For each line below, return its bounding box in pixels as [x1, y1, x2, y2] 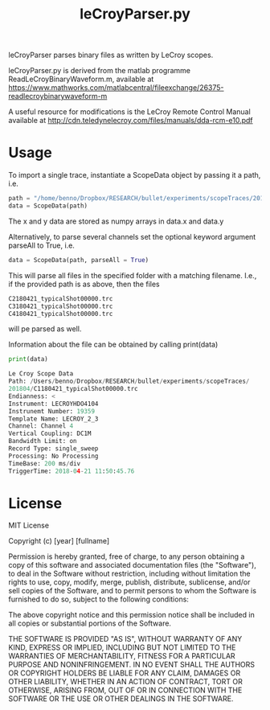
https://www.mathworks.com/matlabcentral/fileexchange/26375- [8, 83, 224, 92]
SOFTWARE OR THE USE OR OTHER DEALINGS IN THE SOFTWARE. [8, 694, 234, 704]
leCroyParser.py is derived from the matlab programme [8, 66, 191, 76]
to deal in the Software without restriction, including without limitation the [8, 568, 251, 579]
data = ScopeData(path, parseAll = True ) [8, 256, 149, 264]
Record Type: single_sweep [8, 445, 99, 453]
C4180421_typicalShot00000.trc [8, 310, 113, 318]
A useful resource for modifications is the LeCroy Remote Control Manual [8, 107, 251, 117]
